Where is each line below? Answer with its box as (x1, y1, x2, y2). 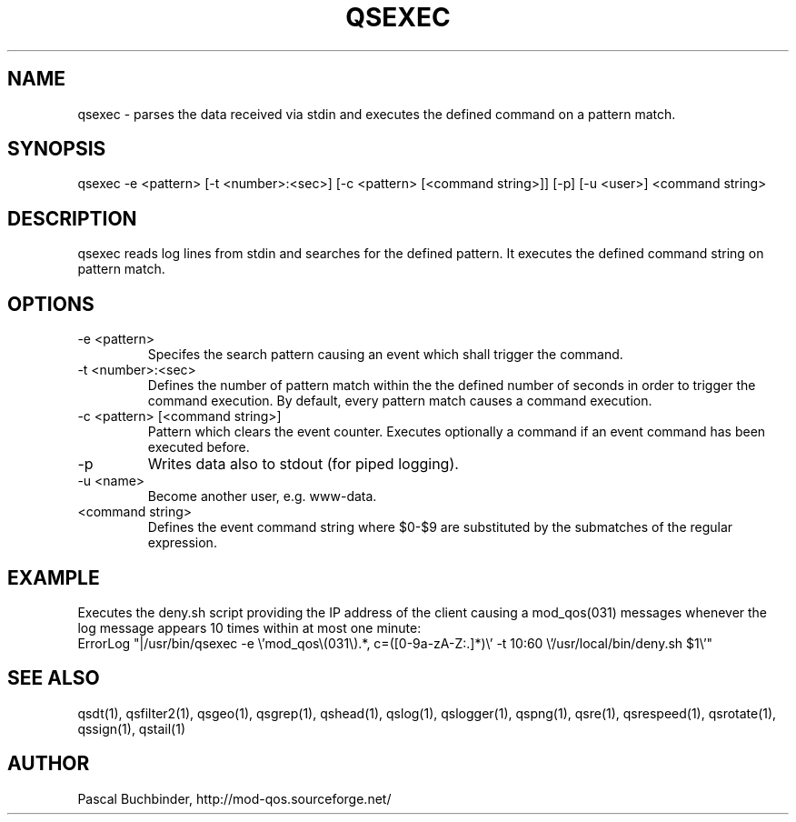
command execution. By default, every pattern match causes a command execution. (147, 393, 652, 409)
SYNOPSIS (7, 137, 106, 161)
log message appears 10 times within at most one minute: (77, 619, 422, 636)
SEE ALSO (7, 667, 100, 690)
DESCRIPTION (7, 206, 137, 230)
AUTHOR (7, 752, 90, 776)
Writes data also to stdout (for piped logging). (147, 455, 459, 474)
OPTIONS (7, 292, 95, 316)
